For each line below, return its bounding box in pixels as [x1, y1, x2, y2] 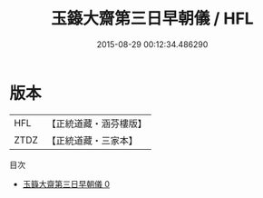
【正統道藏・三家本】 [46, 134, 139, 146]
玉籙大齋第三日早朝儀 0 [22, 178, 111, 189]
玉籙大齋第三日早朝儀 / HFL [51, 8, 254, 29]
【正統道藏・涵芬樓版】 [46, 117, 148, 130]
